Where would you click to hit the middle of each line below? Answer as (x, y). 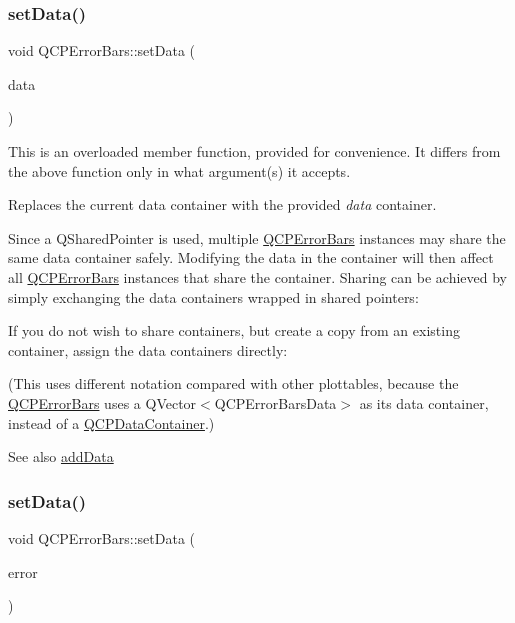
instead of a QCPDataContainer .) (111, 422)
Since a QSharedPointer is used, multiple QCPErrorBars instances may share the (257, 237)
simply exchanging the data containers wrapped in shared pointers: (213, 296)
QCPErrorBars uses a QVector (102, 402)
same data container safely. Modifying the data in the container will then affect (251, 257)
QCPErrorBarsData (275, 402)
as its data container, (424, 402)
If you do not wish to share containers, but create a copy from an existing (234, 330)
